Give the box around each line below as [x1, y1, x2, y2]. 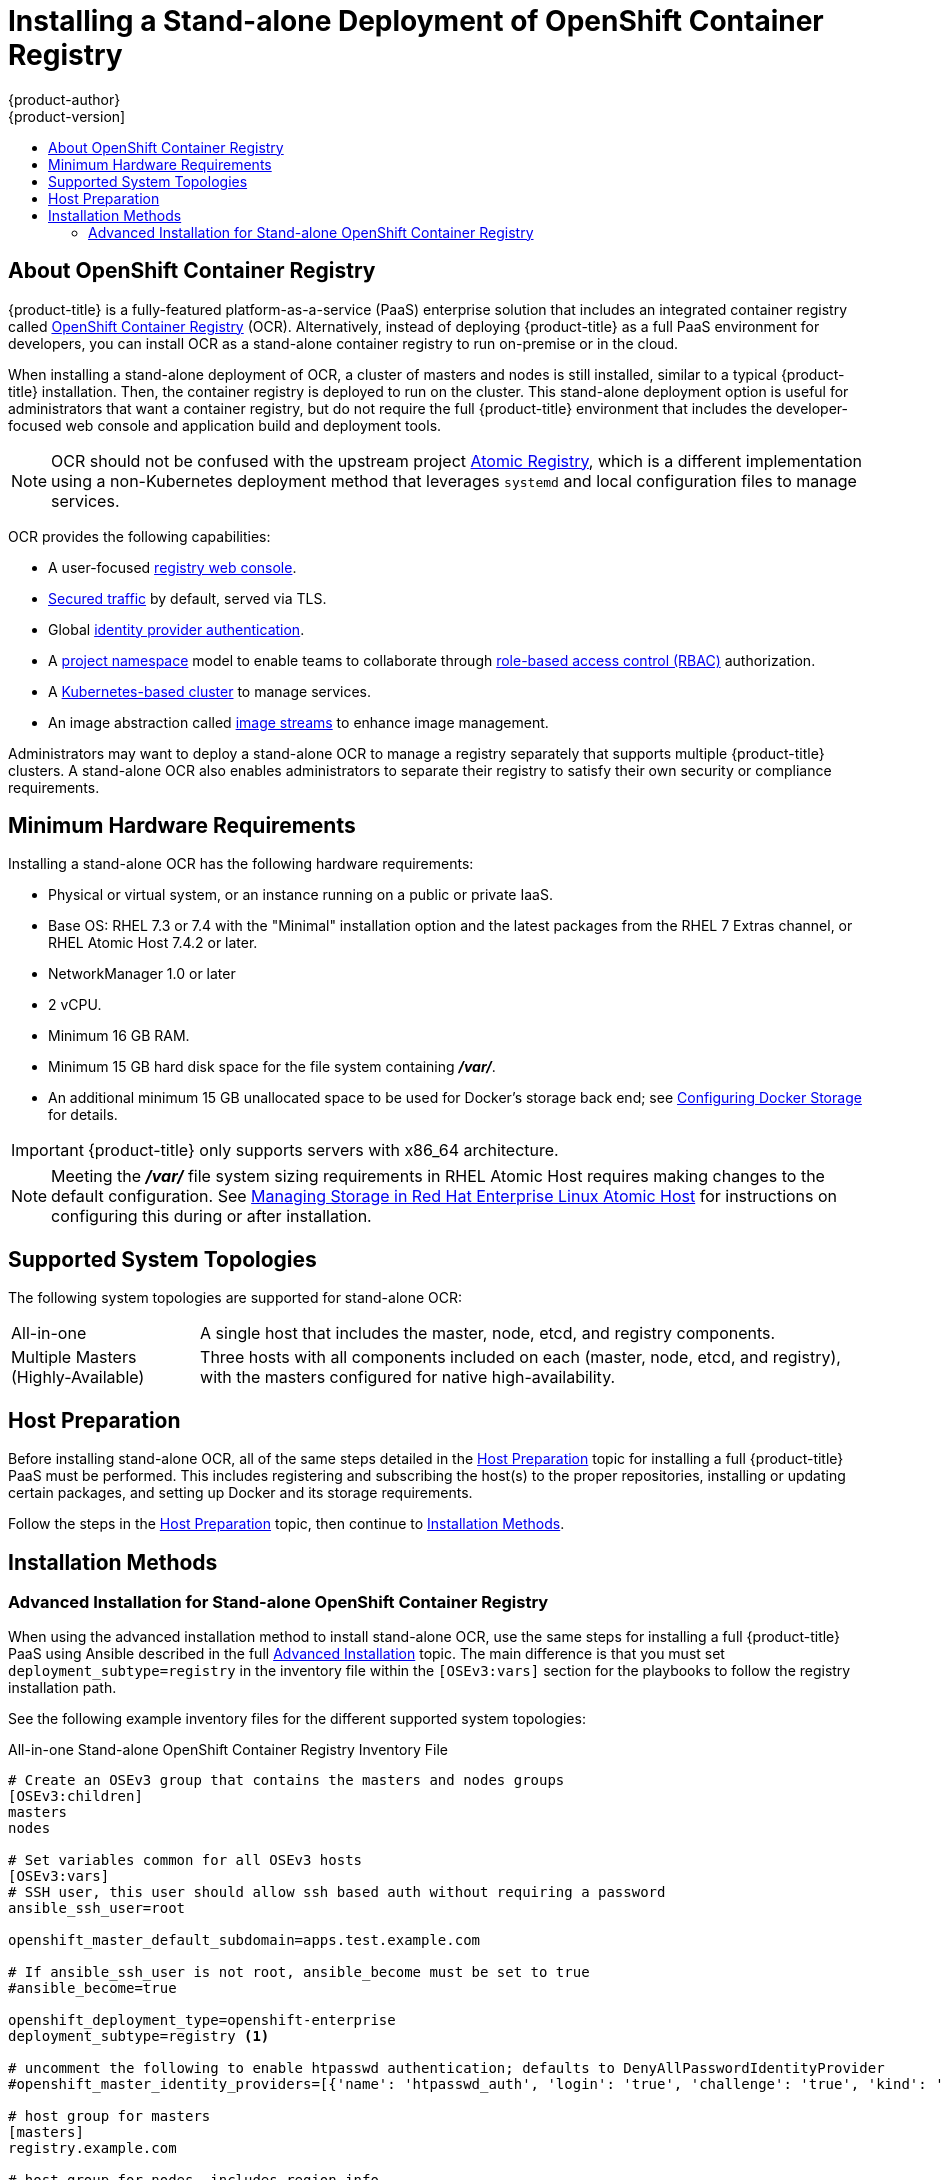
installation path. [8, 1679, 117, 1697]
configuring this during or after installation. [51, 1206, 372, 1227]
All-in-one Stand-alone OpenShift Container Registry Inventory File [8, 1741, 448, 1759]
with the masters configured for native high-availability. [200, 1367, 616, 1388]
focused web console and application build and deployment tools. [8, 416, 442, 434]
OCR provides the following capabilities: [8, 527, 271, 545]
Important [11, 1140, 84, 1161]
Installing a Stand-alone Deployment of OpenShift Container [8, 4, 824, 38]
